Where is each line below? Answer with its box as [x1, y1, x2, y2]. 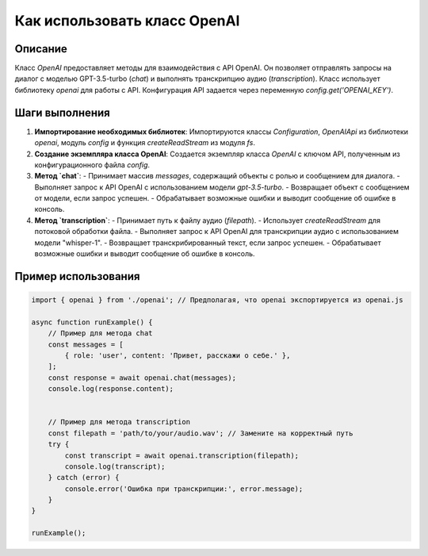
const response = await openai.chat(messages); [48, 373, 237, 382]
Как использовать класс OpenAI [14, 12, 240, 29]
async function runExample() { [31, 317, 154, 327]
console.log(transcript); [64, 462, 166, 471]
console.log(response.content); [48, 385, 174, 393]
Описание [14, 42, 67, 56]
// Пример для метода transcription [48, 417, 190, 427]
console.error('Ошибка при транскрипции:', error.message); [64, 484, 304, 493]
